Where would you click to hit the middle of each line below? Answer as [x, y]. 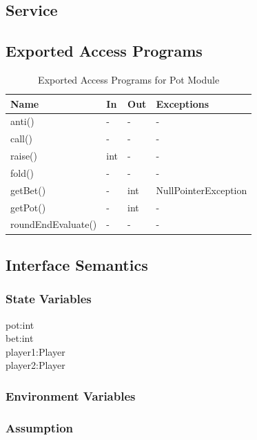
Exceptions [183, 103]
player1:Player [35, 351]
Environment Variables [71, 395]
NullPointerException [202, 190]
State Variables [49, 299]
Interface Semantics [77, 264]
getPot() [28, 207]
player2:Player [35, 365]
